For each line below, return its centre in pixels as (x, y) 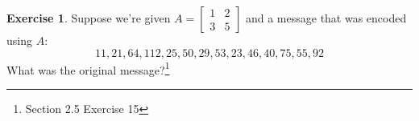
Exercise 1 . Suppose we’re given (89, 18)
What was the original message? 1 (88, 68)
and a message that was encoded (326, 18)
